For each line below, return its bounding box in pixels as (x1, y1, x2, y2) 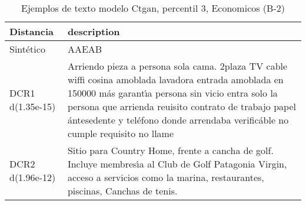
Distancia (9, 25, 54, 38)
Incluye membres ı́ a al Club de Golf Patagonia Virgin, (67, 157, 287, 170)
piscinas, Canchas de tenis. (67, 184, 178, 197)
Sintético (9, 42, 45, 56)
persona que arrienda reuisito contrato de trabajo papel (67, 100, 296, 113)
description (67, 25, 120, 38)
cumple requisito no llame (67, 127, 174, 140)
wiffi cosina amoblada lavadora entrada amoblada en (67, 73, 284, 86)
